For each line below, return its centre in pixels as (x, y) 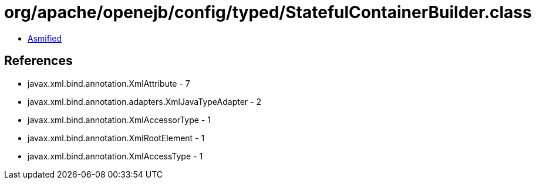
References (38, 61)
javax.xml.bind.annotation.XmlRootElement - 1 (116, 138)
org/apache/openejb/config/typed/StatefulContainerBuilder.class (268, 12)
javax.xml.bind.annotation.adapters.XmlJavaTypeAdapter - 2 (144, 101)
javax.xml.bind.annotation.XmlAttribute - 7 (109, 83)
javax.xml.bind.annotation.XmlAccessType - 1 (115, 156)
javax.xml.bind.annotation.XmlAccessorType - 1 (119, 120)
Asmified (45, 38)
